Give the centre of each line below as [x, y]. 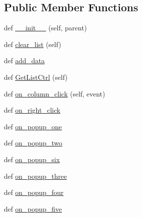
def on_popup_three [35, 176]
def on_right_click [32, 110]
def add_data [24, 60]
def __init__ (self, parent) [46, 28]
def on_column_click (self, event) [55, 93]
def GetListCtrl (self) [36, 77]
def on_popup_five [33, 208]
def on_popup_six [32, 159]
